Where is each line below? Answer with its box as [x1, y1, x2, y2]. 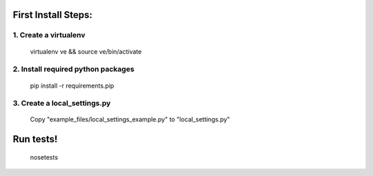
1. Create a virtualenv [12, 30, 86, 40]
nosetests [30, 153, 59, 162]
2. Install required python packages [12, 64, 135, 74]
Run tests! [12, 133, 58, 145]
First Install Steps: [12, 9, 93, 21]
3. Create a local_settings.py [12, 99, 111, 108]
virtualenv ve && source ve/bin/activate [30, 47, 142, 55]
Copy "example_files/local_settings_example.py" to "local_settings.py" [30, 115, 231, 124]
